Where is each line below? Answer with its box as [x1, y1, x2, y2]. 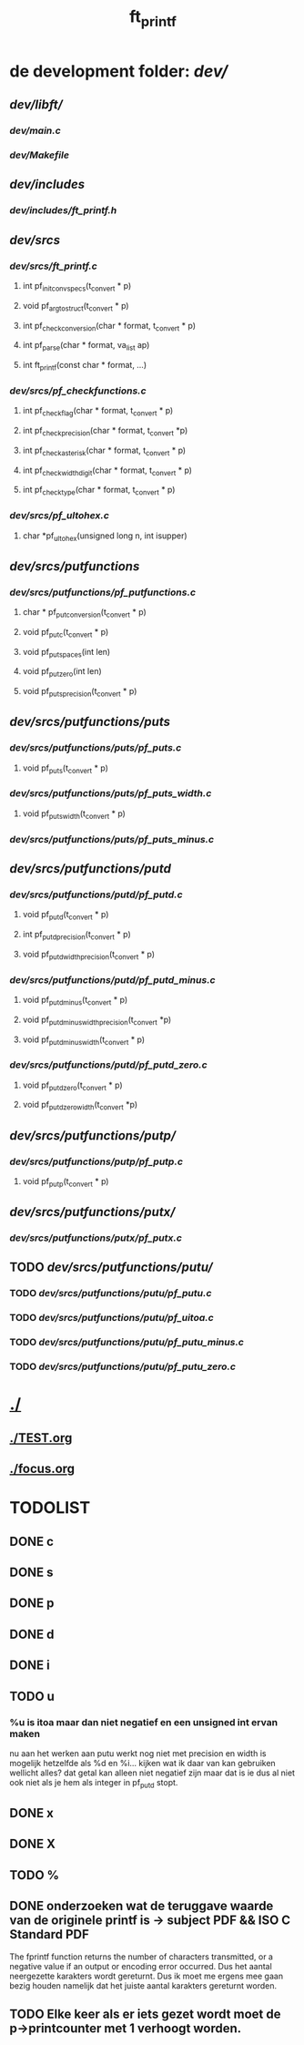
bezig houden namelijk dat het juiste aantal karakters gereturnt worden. [9, 1979, 278, 1991]
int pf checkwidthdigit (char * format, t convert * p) [22, 465, 193, 477]
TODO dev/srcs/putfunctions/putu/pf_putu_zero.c [9, 1360, 237, 1373]
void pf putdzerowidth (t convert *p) [22, 1099, 138, 1112]
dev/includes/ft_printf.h [9, 204, 117, 217]
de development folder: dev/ [9, 61, 228, 81]
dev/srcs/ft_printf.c [9, 260, 97, 272]
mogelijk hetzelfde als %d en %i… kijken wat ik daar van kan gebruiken [9, 1757, 276, 1768]
